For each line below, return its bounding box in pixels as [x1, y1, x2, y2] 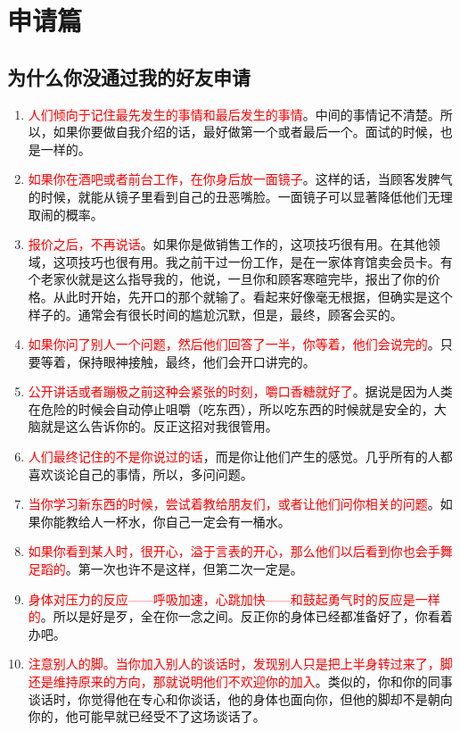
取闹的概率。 [28, 204, 103, 223]
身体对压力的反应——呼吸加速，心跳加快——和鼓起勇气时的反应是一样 [28, 589, 440, 608]
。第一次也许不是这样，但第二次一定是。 [65, 560, 303, 578]
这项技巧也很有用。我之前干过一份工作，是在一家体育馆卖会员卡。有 [53, 252, 453, 270]
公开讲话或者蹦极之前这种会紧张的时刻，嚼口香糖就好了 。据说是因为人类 [28, 382, 453, 401]
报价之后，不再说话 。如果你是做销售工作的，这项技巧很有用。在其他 [28, 235, 428, 253]
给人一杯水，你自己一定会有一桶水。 [78, 511, 291, 530]
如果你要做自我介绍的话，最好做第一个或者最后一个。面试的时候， [53, 122, 440, 141]
